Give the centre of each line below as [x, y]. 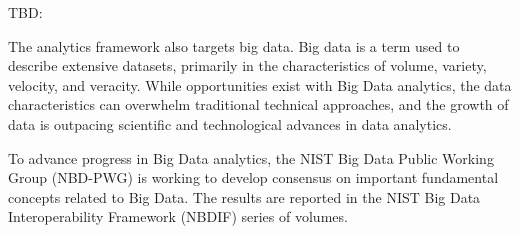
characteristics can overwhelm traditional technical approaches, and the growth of [258, 104]
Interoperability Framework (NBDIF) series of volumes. [178, 216]
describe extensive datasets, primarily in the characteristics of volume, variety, [247, 65]
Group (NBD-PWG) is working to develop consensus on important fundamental [253, 177]
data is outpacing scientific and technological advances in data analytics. [230, 123]
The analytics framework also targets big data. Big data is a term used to [234, 45]
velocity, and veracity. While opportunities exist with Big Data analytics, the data [260, 84]
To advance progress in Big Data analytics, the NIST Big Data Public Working [251, 157]
